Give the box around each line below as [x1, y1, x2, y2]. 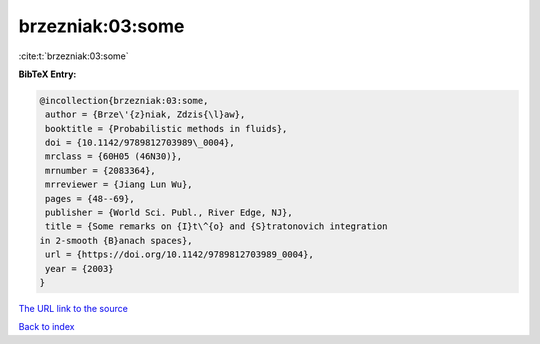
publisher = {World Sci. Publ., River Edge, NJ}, [45, 207, 294, 219]
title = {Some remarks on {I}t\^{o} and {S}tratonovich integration [45, 221, 388, 232]
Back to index [18, 321, 75, 333]
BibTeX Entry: [18, 68, 77, 80]
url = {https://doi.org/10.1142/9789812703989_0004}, [45, 249, 314, 260]
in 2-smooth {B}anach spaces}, [39, 235, 194, 246]
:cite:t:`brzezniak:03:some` [18, 50, 129, 62]
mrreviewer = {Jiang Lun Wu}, [45, 179, 194, 190]
